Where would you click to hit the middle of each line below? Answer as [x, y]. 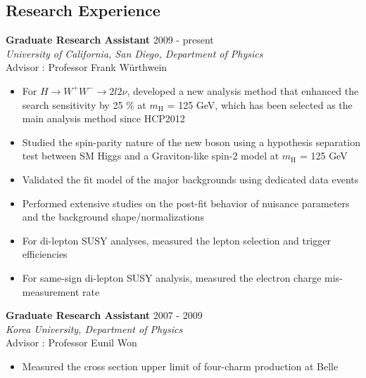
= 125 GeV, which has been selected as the [260, 104]
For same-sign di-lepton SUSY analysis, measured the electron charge [172, 277]
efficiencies [45, 254]
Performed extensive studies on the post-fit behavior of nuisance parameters [186, 203]
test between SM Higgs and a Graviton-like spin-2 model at [151, 156]
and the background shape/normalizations [113, 217]
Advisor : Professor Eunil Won [71, 343]
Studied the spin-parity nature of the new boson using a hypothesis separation [191, 142]
